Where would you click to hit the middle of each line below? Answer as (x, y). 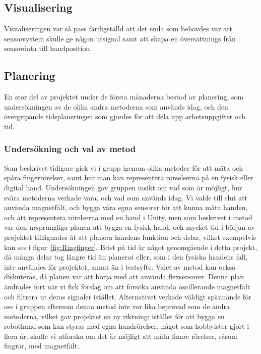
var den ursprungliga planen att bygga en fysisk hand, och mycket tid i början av (129, 227)
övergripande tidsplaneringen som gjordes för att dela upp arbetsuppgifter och (125, 116)
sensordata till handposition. (48, 48)
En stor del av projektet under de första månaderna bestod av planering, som (124, 97)
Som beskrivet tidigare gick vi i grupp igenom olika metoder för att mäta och (123, 167)
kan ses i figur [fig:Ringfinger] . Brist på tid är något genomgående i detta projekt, (131, 247)
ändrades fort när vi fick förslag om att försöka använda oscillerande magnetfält (127, 286)
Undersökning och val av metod (70, 149)
